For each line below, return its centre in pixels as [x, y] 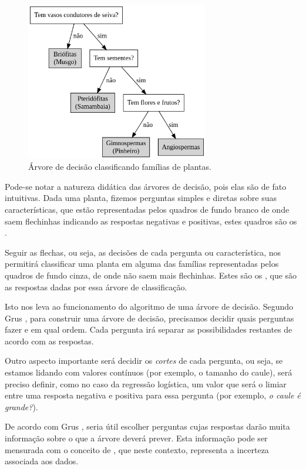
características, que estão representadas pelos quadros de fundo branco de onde [147, 209]
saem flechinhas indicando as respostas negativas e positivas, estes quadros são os [151, 221]
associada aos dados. [42, 461]
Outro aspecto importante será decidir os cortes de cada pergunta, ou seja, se [144, 361]
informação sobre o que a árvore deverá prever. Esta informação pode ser [136, 438]
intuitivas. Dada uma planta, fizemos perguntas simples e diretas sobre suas [141, 198]
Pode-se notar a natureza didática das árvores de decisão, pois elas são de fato [146, 186]
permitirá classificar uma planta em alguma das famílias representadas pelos [142, 264]
